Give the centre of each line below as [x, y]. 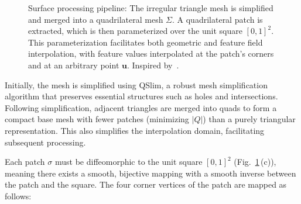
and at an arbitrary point [74, 65]
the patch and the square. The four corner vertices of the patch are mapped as [146, 184]
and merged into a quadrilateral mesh [96, 19]
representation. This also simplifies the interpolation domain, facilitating [135, 130]
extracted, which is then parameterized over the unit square [135, 31]
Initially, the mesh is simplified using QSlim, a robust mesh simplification [136, 84]
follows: [18, 196]
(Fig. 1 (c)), [255, 162]
